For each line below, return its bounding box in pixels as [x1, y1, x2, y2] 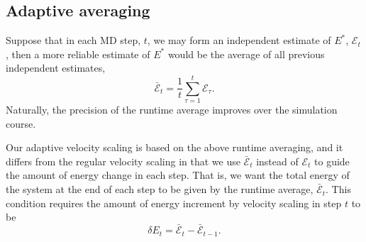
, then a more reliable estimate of [6, 46, 150, 61]
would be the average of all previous [167, 46, 325, 61]
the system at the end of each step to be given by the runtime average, [6, 182, 314, 197]
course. [6, 116, 36, 131]
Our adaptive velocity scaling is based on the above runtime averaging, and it [6, 140, 343, 155]
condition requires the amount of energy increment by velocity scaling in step [6, 195, 342, 210]
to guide [314, 153, 350, 168]
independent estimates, [6, 60, 106, 75]
